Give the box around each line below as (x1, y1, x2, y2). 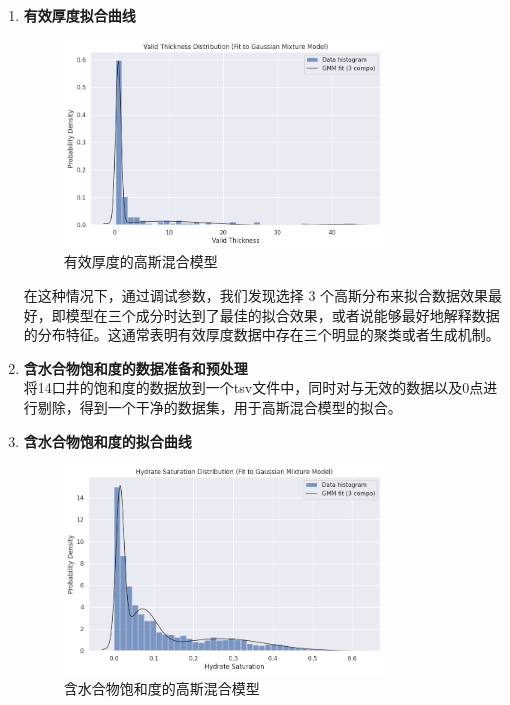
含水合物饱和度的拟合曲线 (23, 430, 192, 451)
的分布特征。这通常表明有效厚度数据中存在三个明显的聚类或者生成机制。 (23, 324, 500, 345)
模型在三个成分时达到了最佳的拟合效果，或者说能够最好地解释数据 (65, 304, 500, 325)
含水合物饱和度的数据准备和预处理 (23, 357, 248, 378)
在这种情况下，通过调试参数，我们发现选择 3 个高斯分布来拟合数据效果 (23, 284, 489, 305)
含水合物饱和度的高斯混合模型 (63, 677, 260, 698)
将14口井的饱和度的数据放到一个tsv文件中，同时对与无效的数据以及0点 (23, 377, 484, 398)
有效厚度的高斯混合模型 (63, 251, 218, 272)
